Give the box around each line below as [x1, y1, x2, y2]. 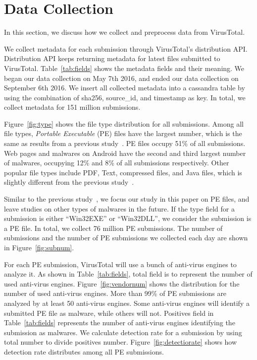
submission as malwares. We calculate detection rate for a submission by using [4, 327, 242, 337]
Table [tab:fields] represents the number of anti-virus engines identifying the [4, 317, 235, 328]
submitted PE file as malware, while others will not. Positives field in [4, 307, 214, 318]
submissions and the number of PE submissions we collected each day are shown [4, 232, 248, 243]
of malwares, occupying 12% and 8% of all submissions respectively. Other [4, 157, 229, 168]
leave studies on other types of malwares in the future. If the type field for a [4, 203, 235, 214]
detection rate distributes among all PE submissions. [4, 346, 164, 357]
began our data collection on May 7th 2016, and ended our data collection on [4, 72, 239, 83]
